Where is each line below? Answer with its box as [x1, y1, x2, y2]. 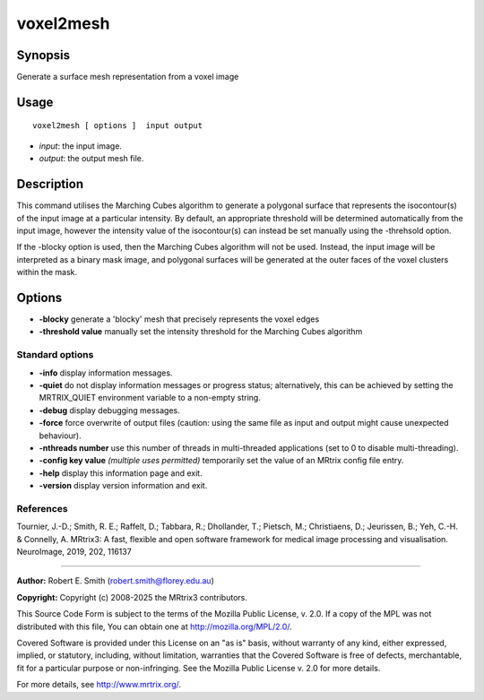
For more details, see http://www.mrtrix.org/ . [16, 679, 182, 690]
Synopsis [16, 48, 71, 63]
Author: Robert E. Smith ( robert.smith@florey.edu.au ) [16, 575, 214, 586]
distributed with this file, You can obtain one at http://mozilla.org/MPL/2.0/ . [16, 621, 293, 632]
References [16, 502, 68, 514]
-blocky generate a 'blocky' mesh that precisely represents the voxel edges [39, 314, 320, 324]
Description [16, 177, 84, 192]
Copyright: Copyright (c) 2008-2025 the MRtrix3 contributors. [16, 592, 248, 602]
